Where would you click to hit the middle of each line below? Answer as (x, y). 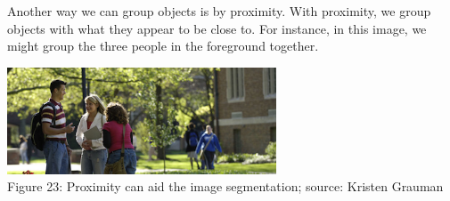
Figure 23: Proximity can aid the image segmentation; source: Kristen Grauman (225, 186)
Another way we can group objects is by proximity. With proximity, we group (219, 11)
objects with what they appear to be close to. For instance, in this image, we (217, 28)
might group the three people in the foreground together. (163, 46)
